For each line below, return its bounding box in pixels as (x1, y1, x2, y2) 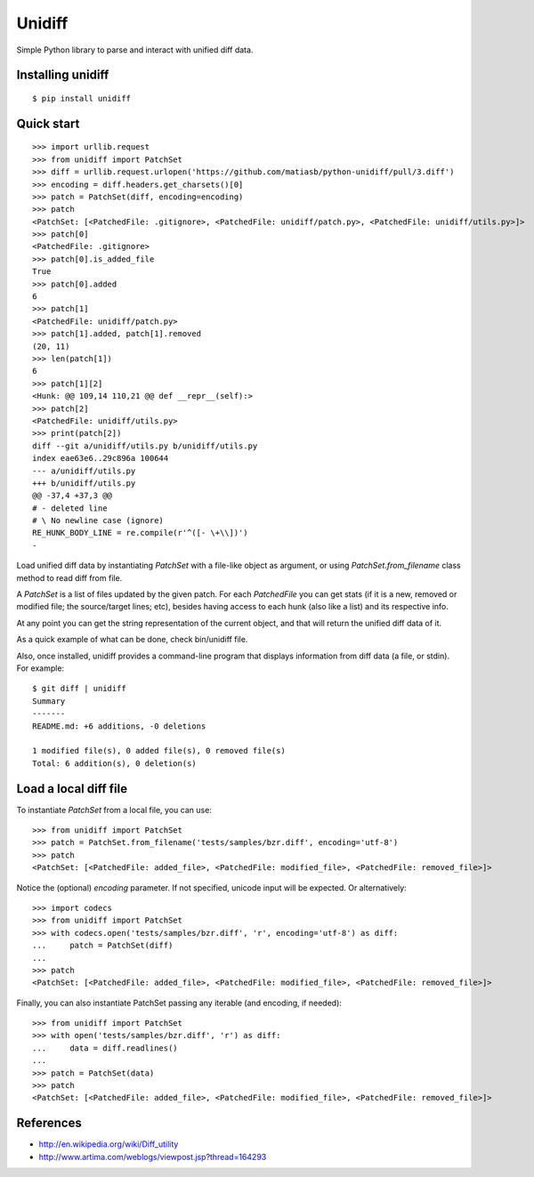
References (16, 1116, 82, 1131)
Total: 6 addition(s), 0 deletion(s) (32, 758, 198, 769)
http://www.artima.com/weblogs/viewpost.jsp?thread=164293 (38, 1151, 267, 1162)
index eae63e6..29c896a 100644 (32, 454, 169, 464)
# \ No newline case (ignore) (32, 516, 165, 526)
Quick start (16, 116, 80, 131)
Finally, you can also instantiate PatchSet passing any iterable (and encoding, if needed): (16, 997, 343, 1008)
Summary (32, 696, 66, 706)
